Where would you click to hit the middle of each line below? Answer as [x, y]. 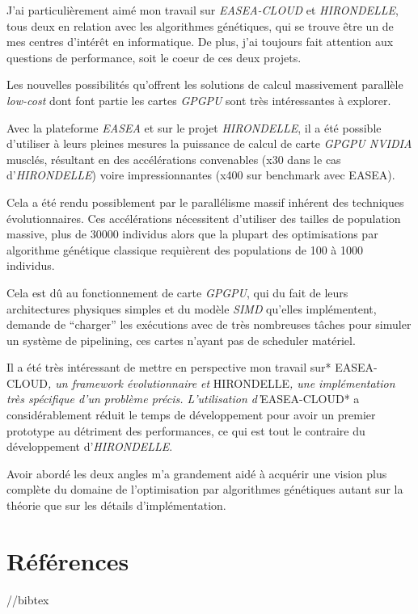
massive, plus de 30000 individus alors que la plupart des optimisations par [192, 234]
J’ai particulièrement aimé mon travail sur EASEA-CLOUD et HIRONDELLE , [203, 10]
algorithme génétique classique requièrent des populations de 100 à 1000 [185, 249]
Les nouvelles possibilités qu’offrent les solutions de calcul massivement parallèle [205, 84]
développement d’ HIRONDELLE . [90, 446]
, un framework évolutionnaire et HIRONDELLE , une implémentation [221, 383]
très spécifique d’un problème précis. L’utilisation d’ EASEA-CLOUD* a [183, 399]
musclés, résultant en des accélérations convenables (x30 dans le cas [174, 159]
